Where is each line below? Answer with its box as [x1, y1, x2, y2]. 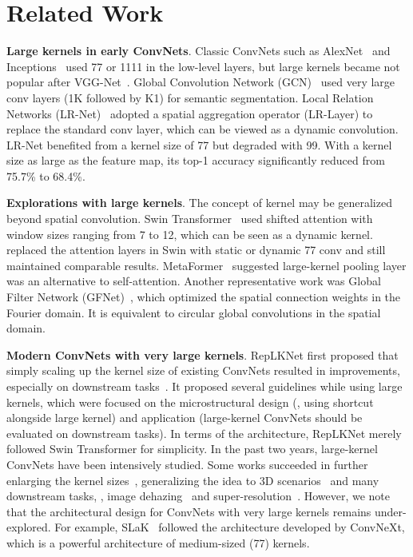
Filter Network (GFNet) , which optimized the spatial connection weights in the [6, 288, 401, 305]
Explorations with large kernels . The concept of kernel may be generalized [6, 194, 392, 211]
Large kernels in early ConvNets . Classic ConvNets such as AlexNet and [6, 42, 391, 59]
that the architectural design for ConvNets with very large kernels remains [6, 503, 371, 519]
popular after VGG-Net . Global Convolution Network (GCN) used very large [6, 74, 395, 90]
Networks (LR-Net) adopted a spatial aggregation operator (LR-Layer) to [6, 105, 373, 121]
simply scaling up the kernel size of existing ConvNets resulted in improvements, [6, 362, 400, 379]
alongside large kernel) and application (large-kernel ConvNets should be [6, 409, 363, 426]
